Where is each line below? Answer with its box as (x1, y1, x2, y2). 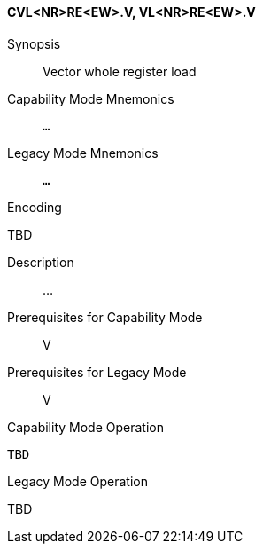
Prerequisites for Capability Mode (7, 309, 203, 325)
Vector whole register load (43, 63, 197, 79)
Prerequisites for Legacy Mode (7, 364, 187, 380)
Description (7, 254, 74, 270)
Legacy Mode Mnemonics (7, 145, 159, 161)
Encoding (7, 199, 62, 215)
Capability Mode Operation (7, 419, 164, 435)
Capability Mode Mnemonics (7, 91, 174, 106)
